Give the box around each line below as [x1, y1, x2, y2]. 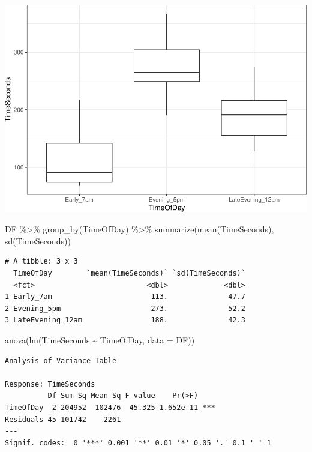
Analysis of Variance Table [5, 356, 117, 365]
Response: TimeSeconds [5, 379, 95, 388]
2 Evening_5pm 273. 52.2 [5, 304, 245, 313]
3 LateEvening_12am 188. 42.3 [5, 316, 245, 325]
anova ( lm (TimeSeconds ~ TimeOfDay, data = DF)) [5, 334, 195, 346]
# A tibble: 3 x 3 [5, 257, 78, 266]
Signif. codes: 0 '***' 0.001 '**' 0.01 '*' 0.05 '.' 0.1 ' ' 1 [5, 438, 271, 447]
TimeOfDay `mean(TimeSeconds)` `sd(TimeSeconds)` [13, 269, 245, 278]
